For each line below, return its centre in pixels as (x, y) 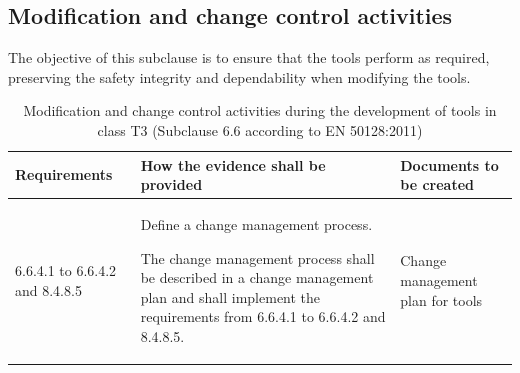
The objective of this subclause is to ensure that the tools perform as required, (249, 57)
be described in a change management (257, 277)
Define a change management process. (256, 224)
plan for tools (441, 299)
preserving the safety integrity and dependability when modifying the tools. (239, 76)
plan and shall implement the (230, 296)
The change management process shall (257, 257)
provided (171, 184)
